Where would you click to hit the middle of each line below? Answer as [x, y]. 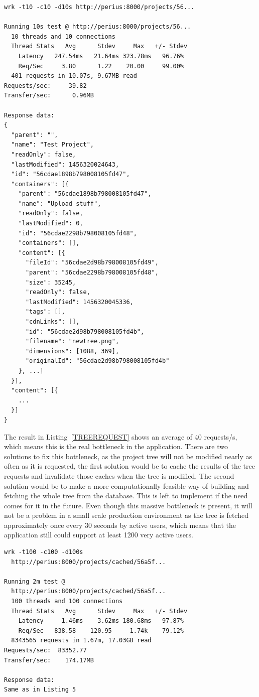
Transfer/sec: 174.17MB [49, 660]
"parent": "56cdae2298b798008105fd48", [92, 273]
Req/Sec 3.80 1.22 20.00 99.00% [101, 66]
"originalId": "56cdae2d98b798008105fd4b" [97, 361]
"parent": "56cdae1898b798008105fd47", [85, 194]
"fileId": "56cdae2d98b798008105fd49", [92, 263]
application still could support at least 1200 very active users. [99, 535]
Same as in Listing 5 [40, 690]
